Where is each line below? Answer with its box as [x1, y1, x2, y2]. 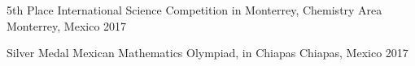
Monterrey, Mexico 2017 [7, 17, 127, 34]
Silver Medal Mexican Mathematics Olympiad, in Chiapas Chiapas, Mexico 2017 [7, 44, 408, 61]
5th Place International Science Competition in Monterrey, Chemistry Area [7, 2, 382, 18]
